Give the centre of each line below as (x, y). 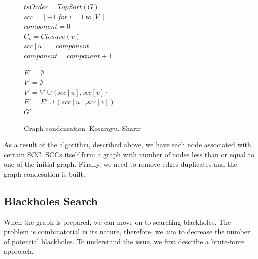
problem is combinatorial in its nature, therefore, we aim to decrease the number (127, 231)
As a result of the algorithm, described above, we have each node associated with (128, 145)
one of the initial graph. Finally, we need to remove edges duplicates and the (121, 164)
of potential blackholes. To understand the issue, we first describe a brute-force (124, 241)
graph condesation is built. (44, 174)
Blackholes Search (51, 200)
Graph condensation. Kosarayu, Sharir (82, 128)
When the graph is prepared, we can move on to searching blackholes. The (118, 221)
